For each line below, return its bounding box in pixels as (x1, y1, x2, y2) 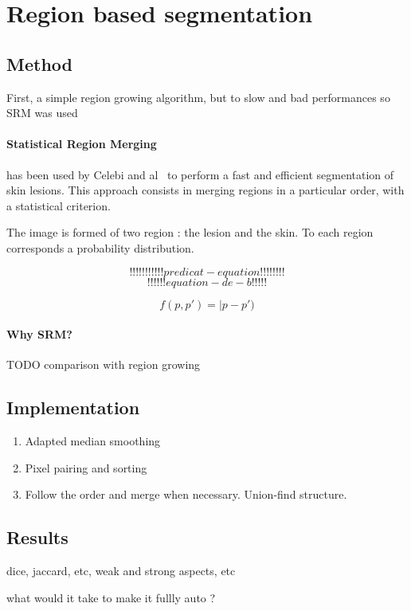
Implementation (6, 395, 140, 420)
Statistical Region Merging (6, 135, 157, 152)
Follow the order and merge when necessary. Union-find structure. (25, 486, 347, 503)
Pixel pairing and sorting (25, 459, 147, 476)
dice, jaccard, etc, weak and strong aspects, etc (6, 562, 236, 579)
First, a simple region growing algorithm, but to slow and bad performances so (6, 88, 390, 105)
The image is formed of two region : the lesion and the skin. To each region (6, 224, 374, 241)
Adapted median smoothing (25, 433, 161, 449)
